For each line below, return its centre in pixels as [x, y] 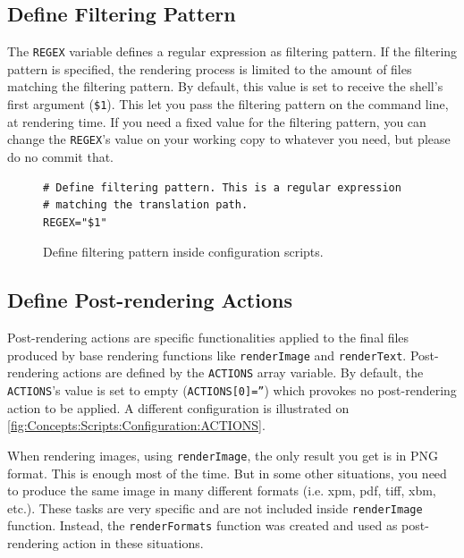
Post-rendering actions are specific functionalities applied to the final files [208, 338]
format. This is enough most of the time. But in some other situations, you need [227, 473]
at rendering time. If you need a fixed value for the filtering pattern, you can [217, 121]
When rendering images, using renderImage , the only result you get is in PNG [223, 455]
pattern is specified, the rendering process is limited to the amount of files [210, 68]
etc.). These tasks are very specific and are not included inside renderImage [215, 507]
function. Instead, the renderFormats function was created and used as [202, 525]
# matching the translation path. [146, 205]
